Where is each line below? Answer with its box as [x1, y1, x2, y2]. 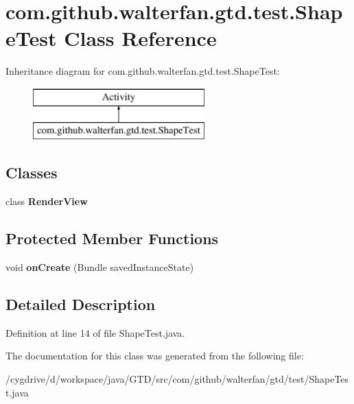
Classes [5, 162, 58, 183]
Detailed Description [5, 294, 156, 315]
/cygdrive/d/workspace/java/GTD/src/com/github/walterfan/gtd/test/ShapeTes [5, 372, 349, 386]
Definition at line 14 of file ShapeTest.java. [5, 325, 185, 340]
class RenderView [5, 194, 88, 209]
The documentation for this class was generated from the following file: [5, 348, 304, 363]
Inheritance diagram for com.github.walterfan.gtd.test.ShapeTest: [5, 64, 280, 78]
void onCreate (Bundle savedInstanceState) [5, 260, 194, 274]
